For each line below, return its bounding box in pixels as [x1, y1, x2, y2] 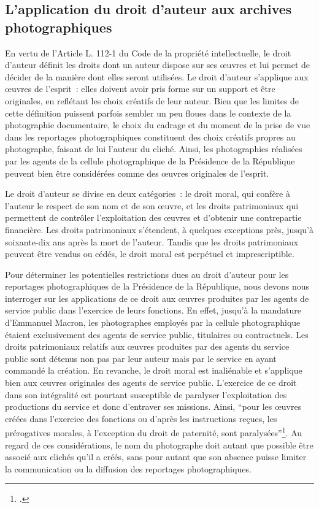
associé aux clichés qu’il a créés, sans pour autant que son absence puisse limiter [5, 450, 307, 463]
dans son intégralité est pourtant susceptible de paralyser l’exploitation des [5, 388, 287, 401]
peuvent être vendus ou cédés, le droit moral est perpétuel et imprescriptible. [5, 247, 294, 260]
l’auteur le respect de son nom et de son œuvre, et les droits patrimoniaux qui [5, 199, 299, 212]
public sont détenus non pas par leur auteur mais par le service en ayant [5, 352, 277, 364]
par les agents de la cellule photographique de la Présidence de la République [5, 154, 295, 167]
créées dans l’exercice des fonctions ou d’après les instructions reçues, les [5, 412, 277, 425]
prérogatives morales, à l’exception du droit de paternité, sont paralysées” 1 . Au [5, 425, 302, 439]
